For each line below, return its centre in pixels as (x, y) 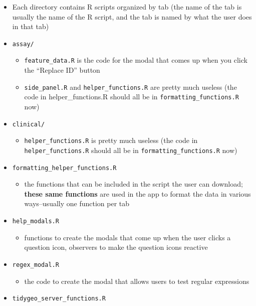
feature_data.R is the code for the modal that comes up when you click (136, 60)
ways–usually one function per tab (77, 203)
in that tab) (31, 26)
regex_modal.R (36, 265)
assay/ (23, 44)
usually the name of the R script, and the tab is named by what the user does (132, 16)
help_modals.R (36, 221)
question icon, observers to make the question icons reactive (116, 247)
